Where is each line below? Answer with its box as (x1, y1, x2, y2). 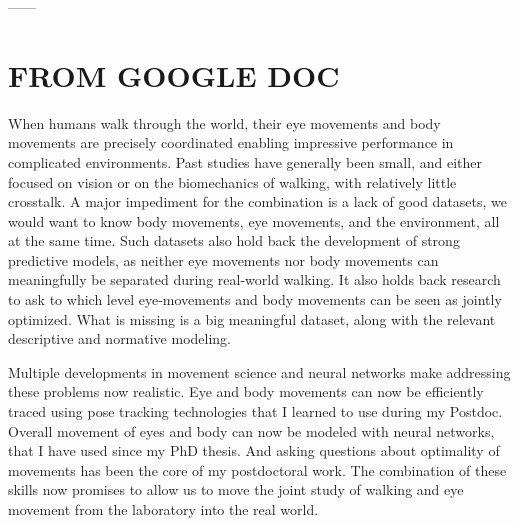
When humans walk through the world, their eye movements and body (8, 112, 441, 133)
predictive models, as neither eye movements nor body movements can (8, 249, 439, 270)
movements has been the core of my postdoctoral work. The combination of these (8, 459, 507, 480)
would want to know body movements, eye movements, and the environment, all (8, 210, 500, 231)
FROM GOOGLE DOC (8, 54, 340, 95)
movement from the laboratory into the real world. (8, 499, 319, 519)
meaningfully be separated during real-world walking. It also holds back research (8, 269, 501, 290)
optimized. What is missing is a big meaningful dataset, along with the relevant (8, 308, 496, 329)
